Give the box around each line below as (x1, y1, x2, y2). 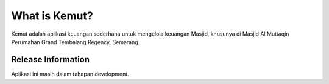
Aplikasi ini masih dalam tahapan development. (11, 70, 129, 77)
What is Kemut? (11, 9, 94, 22)
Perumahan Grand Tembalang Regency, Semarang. (11, 38, 140, 45)
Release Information (11, 54, 90, 65)
